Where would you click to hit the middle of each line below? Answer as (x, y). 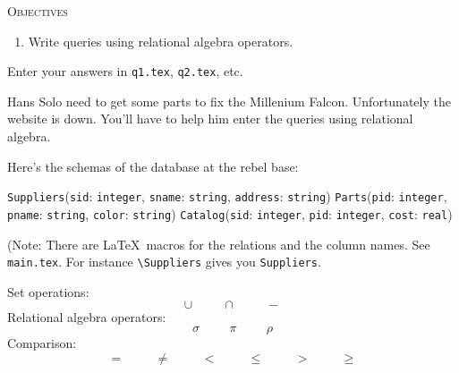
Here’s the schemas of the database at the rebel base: (153, 166)
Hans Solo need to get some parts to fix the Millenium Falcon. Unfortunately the (229, 101)
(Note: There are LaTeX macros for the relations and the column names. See (219, 244)
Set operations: (48, 291)
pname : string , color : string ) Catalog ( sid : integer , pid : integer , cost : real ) (230, 213)
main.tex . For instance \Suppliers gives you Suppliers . (164, 262)
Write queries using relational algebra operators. (161, 41)
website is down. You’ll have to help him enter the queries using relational (210, 119)
